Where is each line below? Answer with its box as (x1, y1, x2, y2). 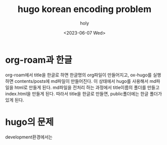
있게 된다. (5, 97, 24, 103)
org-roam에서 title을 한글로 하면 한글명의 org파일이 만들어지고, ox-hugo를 (5, 72, 152, 78)
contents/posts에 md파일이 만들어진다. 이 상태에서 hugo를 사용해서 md (14, 78, 156, 84)
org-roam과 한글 (5, 54, 72, 66)
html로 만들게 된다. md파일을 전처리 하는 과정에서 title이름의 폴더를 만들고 (14, 84, 160, 90)
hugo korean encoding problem (17, 4, 152, 15)
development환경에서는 (5, 134, 53, 140)
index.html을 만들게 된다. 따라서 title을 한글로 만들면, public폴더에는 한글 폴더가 (5, 90, 162, 96)
